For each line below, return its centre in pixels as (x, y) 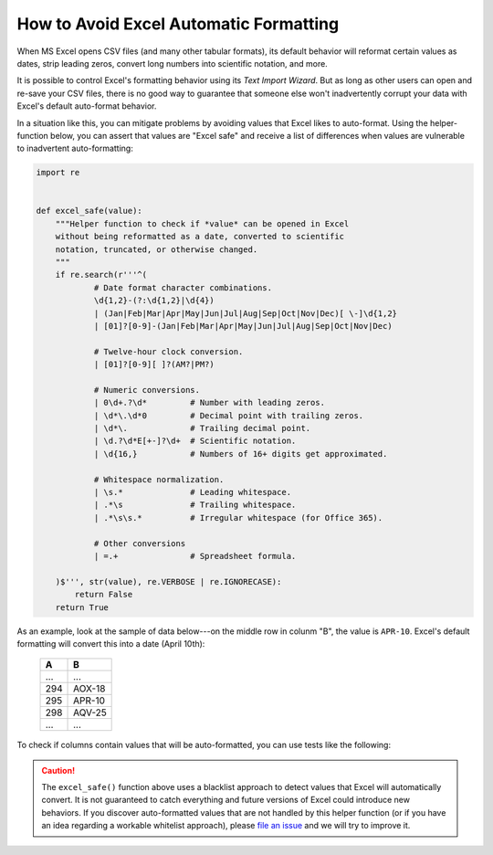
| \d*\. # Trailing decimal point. (202, 428)
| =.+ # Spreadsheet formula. (195, 556)
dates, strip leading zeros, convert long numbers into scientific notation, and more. (172, 63)
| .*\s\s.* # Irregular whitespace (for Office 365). (238, 517)
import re (58, 173)
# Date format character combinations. (183, 287)
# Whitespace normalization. (159, 479)
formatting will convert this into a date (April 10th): (111, 643)
